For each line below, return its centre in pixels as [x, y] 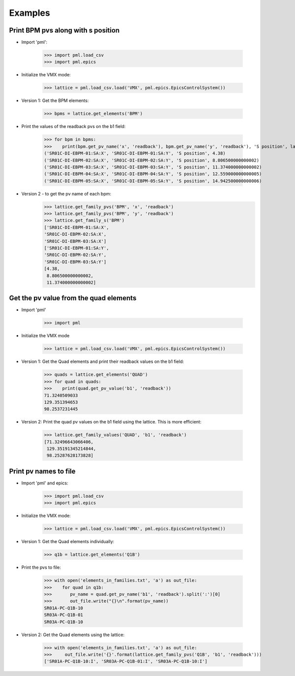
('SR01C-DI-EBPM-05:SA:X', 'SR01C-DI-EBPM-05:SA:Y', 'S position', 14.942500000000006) [153, 181]
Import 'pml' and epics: [45, 483]
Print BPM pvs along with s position [64, 30]
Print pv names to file [42, 471]
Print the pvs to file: [41, 567]
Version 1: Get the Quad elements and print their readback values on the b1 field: [103, 361]
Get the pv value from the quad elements [73, 298]
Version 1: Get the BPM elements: [55, 100]
